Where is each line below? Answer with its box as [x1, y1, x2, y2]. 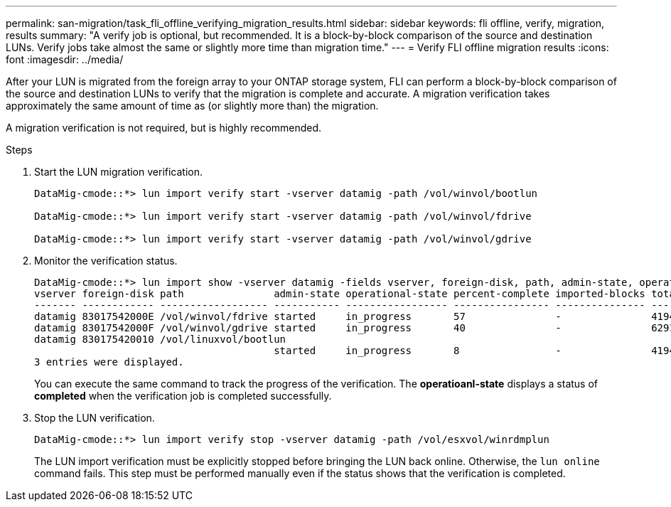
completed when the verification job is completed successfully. [34, 390, 332, 402]
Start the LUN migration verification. [34, 166, 203, 178]
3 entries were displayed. [34, 356, 184, 368]
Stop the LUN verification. [34, 412, 155, 424]
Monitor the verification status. [34, 255, 178, 267]
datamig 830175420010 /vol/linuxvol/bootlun [34, 333, 286, 345]
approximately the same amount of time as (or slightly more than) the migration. [6, 100, 379, 112]
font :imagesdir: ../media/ [6, 53, 124, 65]
